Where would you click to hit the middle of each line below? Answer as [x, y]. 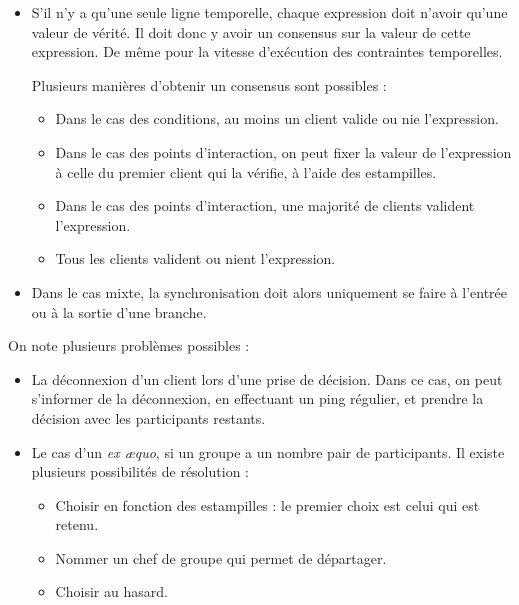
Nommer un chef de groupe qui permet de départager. [221, 557]
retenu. [77, 524]
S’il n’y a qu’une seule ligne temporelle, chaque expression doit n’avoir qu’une [269, 12]
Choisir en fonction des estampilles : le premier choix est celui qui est [267, 504]
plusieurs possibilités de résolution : [140, 471]
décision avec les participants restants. [148, 417]
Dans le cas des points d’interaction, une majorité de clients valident [265, 205]
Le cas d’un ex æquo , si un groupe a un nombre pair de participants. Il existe [268, 451]
